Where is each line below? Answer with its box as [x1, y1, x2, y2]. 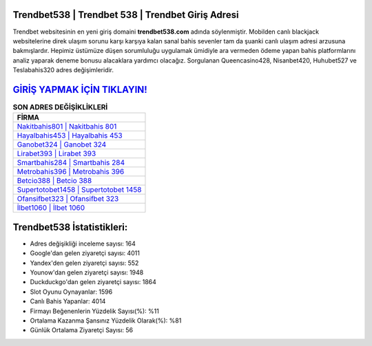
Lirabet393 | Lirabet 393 [17, 149, 96, 158]
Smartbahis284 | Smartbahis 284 [17, 158, 125, 168]
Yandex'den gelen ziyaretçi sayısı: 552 [30, 259, 139, 267]
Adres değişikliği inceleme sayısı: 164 [30, 239, 136, 248]
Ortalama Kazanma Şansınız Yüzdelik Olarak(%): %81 [30, 316, 182, 325]
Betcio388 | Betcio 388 [17, 176, 92, 186]
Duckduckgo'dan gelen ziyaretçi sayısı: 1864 [30, 278, 156, 286]
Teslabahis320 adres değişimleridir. [12, 66, 114, 74]
